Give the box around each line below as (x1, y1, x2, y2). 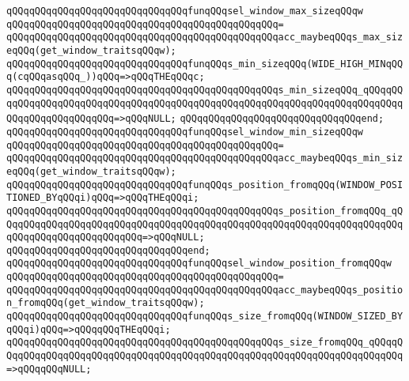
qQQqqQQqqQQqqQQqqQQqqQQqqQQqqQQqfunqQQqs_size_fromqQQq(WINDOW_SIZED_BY (6, 311, 403, 323)
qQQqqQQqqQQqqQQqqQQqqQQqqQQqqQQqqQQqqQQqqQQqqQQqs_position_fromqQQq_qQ (6, 205, 403, 217)
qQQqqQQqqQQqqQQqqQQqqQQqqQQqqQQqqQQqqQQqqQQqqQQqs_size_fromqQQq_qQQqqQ (6, 337, 403, 349)
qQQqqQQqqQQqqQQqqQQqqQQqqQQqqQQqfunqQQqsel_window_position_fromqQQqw (6, 258, 392, 270)
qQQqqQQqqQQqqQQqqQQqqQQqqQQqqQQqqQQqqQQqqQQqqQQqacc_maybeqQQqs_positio (6, 284, 403, 296)
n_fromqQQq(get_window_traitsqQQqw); (6, 297, 205, 309)
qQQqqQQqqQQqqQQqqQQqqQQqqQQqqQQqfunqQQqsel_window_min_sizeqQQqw (6, 126, 364, 138)
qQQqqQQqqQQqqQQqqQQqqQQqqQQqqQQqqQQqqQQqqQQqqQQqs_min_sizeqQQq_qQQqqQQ (6, 84, 403, 96)
